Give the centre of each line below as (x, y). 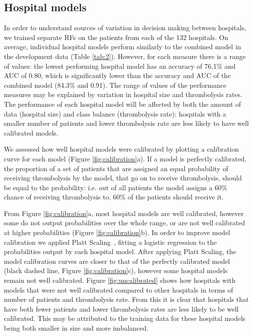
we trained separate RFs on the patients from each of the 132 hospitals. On (116, 37)
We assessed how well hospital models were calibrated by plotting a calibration (121, 149)
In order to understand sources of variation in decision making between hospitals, (125, 28)
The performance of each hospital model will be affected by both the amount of (123, 104)
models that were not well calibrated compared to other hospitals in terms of (119, 289)
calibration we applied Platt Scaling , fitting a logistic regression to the (110, 242)
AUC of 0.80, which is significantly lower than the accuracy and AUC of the (117, 75)
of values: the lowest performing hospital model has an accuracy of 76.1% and (120, 66)
